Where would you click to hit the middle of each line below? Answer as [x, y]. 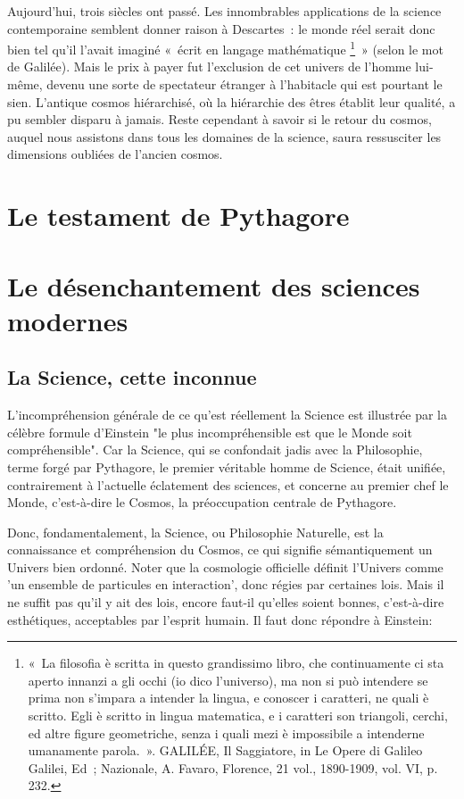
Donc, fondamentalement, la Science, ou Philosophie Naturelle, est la [195, 532]
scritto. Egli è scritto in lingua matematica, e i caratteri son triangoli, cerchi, [238, 716]
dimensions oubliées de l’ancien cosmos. [115, 154]
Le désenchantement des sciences [214, 285]
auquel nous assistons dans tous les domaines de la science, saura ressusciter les [224, 136]
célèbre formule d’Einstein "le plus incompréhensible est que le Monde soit [210, 432]
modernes [68, 320]
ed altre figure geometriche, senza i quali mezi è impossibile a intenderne [226, 732]
